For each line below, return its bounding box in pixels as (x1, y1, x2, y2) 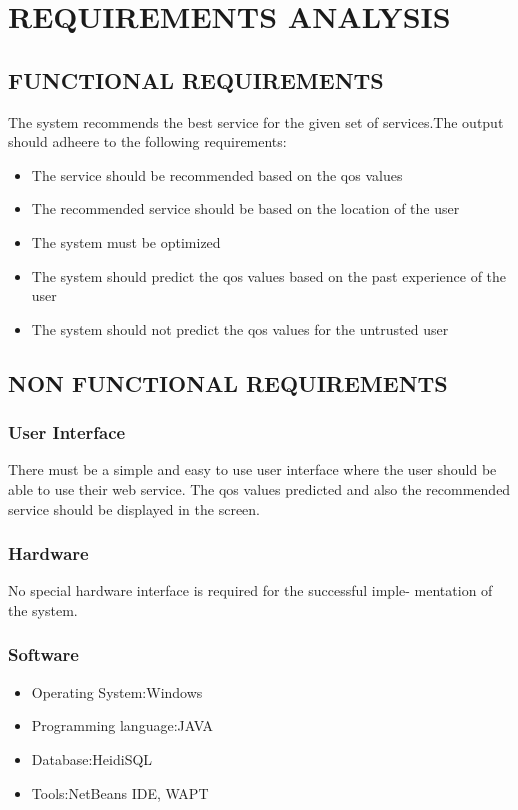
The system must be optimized (31, 231, 221, 252)
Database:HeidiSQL (31, 748, 153, 769)
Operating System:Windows (31, 681, 203, 702)
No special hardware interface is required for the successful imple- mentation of (8, 580, 493, 601)
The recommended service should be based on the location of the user (31, 198, 460, 219)
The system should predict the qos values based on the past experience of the (31, 265, 507, 286)
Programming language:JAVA (31, 715, 214, 736)
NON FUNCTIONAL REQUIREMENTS (8, 367, 448, 398)
